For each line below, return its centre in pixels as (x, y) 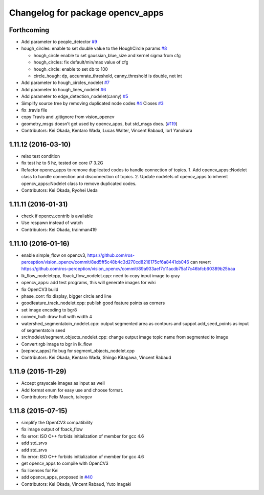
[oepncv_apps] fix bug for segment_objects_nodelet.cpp (78, 351)
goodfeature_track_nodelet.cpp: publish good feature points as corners (93, 303)
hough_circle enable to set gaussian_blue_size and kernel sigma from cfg (107, 55)
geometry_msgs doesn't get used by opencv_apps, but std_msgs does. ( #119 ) (99, 124)
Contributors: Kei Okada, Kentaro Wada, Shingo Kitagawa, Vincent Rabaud (96, 358)
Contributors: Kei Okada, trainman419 (59, 229)
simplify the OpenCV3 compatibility (57, 423)
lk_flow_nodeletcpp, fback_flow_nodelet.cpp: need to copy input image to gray (101, 275)
